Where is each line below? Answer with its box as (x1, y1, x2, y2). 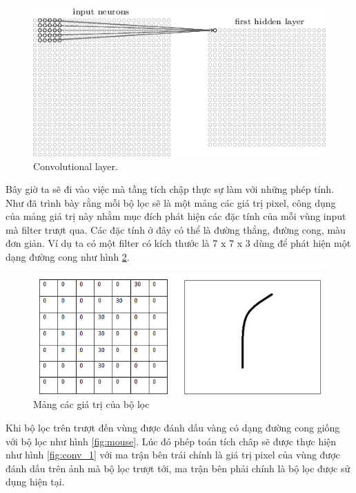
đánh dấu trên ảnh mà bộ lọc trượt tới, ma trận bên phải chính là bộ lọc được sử (6, 461, 350, 475)
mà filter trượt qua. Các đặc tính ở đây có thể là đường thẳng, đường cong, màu (6, 222, 346, 236)
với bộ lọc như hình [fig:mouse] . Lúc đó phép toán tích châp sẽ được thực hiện (6, 434, 337, 448)
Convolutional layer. (33, 158, 118, 173)
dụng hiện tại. (6, 474, 65, 489)
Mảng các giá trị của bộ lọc (33, 397, 150, 411)
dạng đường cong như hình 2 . (6, 250, 130, 264)
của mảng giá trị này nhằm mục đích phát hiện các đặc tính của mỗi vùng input (6, 209, 346, 223)
